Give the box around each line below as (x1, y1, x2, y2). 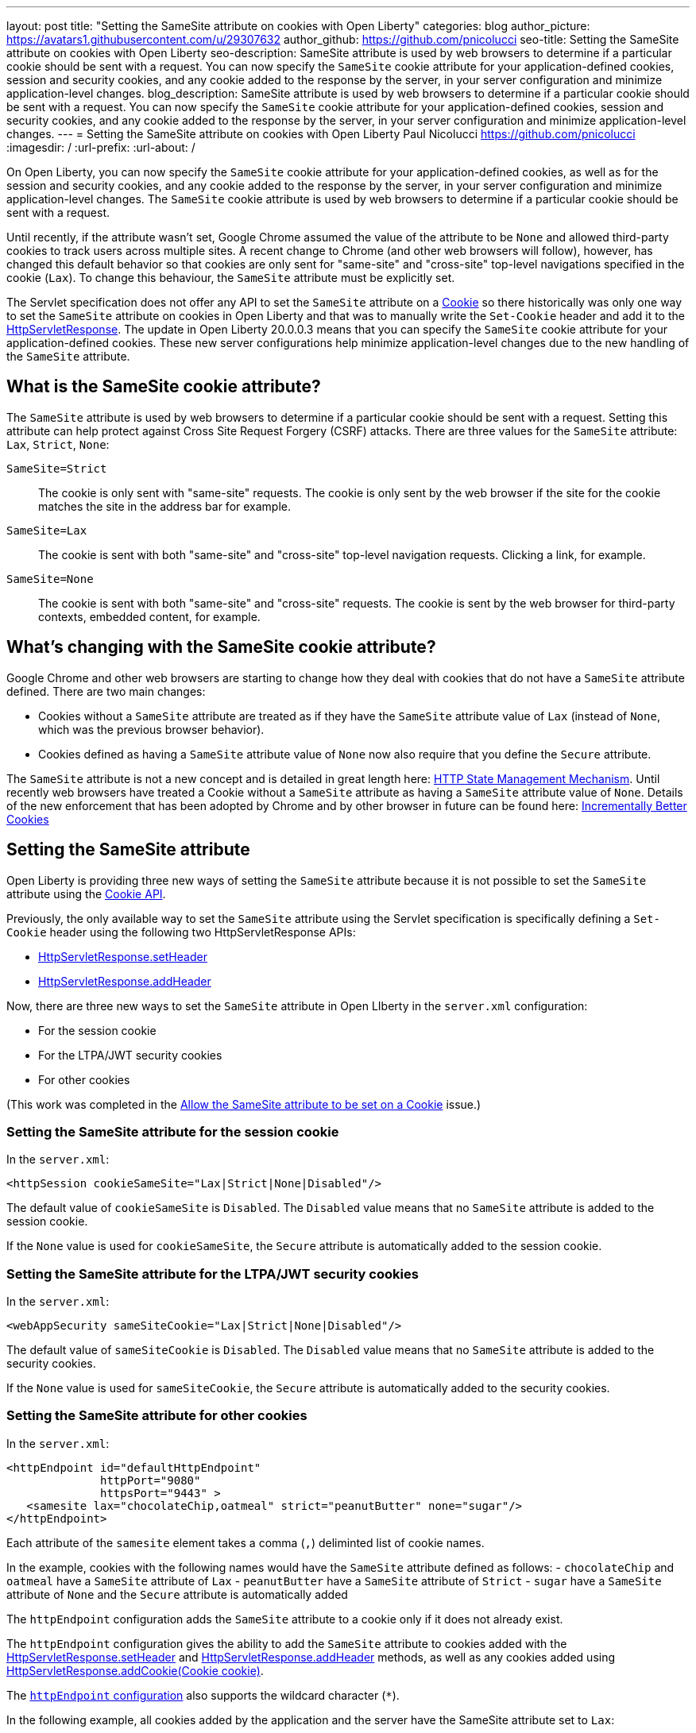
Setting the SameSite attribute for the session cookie (6, 1123, 339, 1140)
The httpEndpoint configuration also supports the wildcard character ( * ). (6, 1688, 400, 1702)
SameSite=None (6, 572, 94, 585)
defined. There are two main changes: (6, 684, 206, 698)
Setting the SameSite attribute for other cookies (6, 1407, 307, 1424)
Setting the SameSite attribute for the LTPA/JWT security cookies (6, 1265, 419, 1282)
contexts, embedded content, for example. (38, 609, 261, 623)
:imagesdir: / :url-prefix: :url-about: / (6, 141, 195, 154)
